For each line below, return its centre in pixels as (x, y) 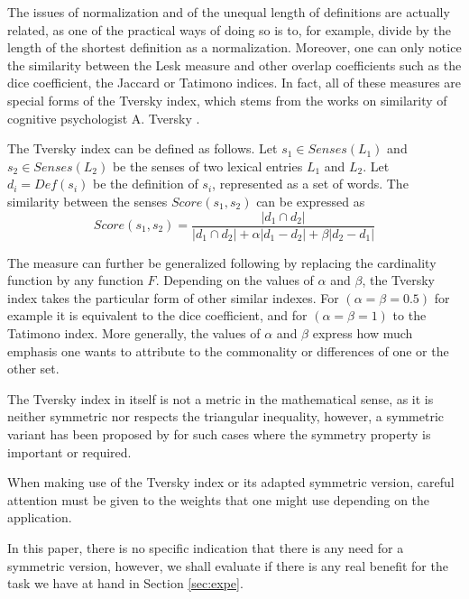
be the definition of (145, 184)
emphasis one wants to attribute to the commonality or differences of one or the (228, 350)
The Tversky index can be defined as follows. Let (143, 148)
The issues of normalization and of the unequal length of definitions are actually (229, 12)
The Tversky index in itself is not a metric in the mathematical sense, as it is (221, 398)
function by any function (75, 280)
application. (40, 517)
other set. (33, 369)
